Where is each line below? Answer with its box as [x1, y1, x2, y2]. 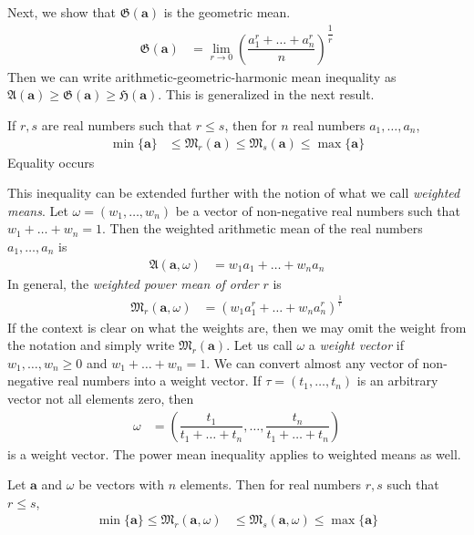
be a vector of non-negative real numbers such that [175, 201, 460, 220]
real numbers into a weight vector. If [57, 371, 262, 390]
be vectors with [78, 475, 165, 494]
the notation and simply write [7, 335, 175, 355]
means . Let [7, 201, 68, 220]
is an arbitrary [356, 371, 438, 390]
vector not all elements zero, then [7, 388, 194, 407]
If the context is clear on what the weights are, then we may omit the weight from [7, 317, 467, 336]
